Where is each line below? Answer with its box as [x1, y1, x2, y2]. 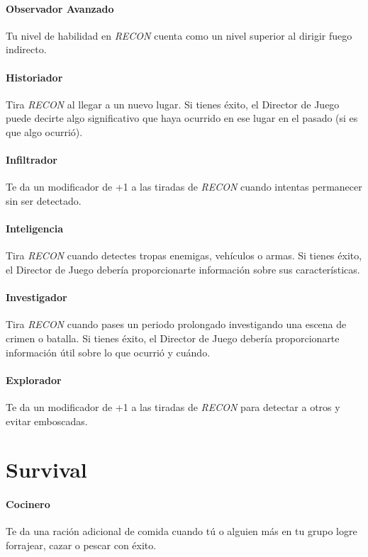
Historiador [6, 69, 63, 84]
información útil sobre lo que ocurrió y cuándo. [6, 344, 211, 359]
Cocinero [6, 497, 50, 512]
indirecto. [6, 42, 47, 57]
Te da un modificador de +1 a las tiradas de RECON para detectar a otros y [6, 399, 340, 414]
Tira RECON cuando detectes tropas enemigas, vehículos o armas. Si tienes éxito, [6, 248, 362, 263]
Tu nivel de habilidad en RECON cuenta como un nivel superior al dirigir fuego [6, 28, 352, 43]
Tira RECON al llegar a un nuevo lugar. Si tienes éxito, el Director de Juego [6, 96, 340, 111]
